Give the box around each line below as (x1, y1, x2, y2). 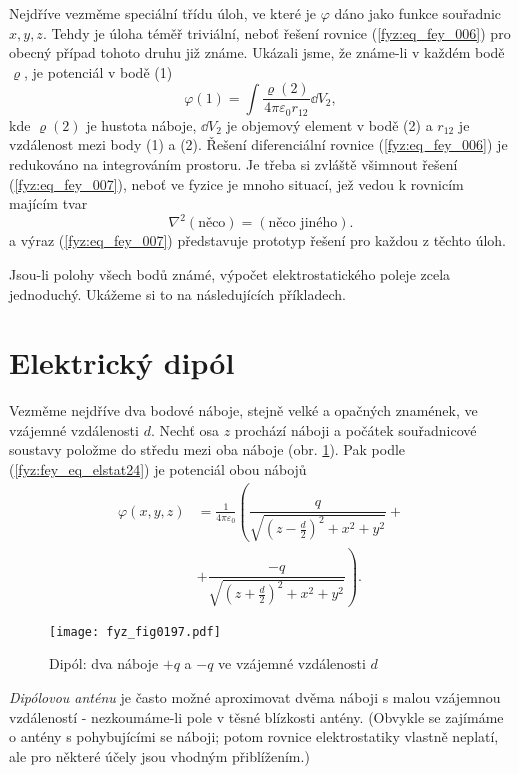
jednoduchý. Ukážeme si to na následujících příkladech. (9, 283, 346, 304)
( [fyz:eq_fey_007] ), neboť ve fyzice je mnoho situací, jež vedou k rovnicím (9, 173, 464, 194)
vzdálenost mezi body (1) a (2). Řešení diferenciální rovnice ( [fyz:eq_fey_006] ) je (9, 134, 508, 155)
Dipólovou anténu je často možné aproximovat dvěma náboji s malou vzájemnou (9, 687, 501, 708)
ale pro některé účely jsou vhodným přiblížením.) (9, 745, 310, 766)
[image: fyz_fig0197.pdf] (49, 624, 221, 639)
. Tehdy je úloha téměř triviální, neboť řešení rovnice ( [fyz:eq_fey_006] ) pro (42, 22, 511, 43)
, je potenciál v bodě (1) (24, 61, 173, 82)
